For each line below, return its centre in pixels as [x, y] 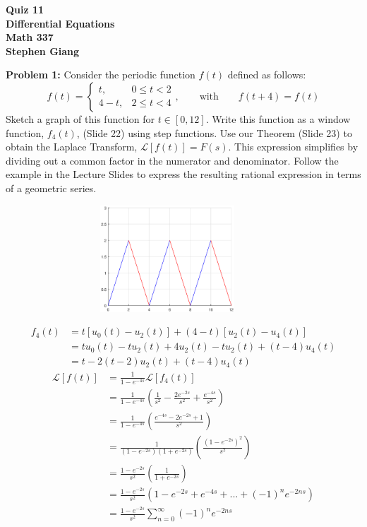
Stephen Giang [43, 51]
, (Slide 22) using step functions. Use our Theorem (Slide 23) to [214, 132]
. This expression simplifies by [293, 147]
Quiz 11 [25, 9]
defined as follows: [267, 75]
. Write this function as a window [278, 118]
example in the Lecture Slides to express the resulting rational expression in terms [183, 174]
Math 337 [30, 37]
